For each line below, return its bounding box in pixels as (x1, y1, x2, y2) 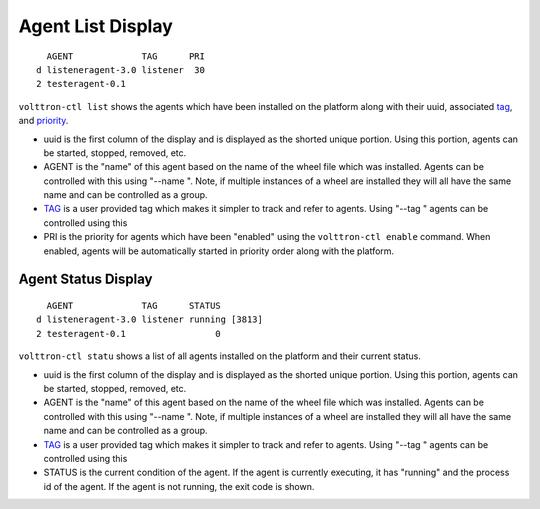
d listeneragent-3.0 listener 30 (36, 64, 205, 75)
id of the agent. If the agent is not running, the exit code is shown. (43, 480, 315, 492)
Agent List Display (18, 15, 174, 37)
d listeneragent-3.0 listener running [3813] (36, 314, 264, 325)
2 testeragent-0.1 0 (36, 328, 222, 339)
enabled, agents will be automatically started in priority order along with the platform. (43, 245, 395, 257)
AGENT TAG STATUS (46, 300, 222, 312)
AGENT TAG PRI (46, 50, 205, 62)
